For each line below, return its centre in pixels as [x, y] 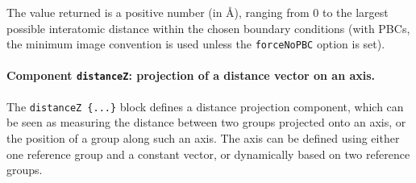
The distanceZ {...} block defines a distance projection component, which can [205, 106]
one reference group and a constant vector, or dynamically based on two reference [208, 154]
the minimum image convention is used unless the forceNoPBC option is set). [196, 44]
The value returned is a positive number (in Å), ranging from [158, 12]
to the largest [355, 12]
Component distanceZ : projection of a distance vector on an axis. [191, 75]
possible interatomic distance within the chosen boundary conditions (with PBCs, [208, 28]
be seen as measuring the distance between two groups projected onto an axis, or [206, 122]
